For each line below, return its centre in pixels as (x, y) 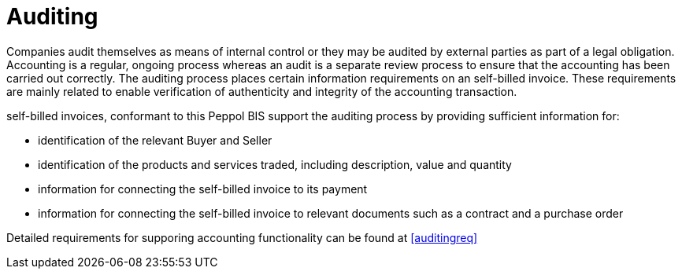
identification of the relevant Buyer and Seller (155, 140)
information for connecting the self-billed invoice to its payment (203, 189)
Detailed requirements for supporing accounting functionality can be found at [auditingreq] (242, 237)
